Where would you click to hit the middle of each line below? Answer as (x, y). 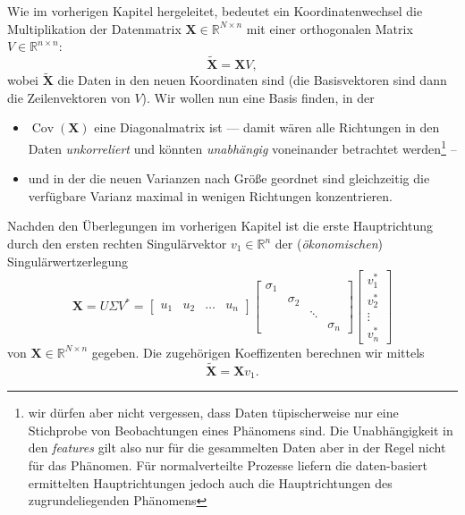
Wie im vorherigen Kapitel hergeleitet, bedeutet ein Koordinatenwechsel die (215, 11)
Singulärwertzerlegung (68, 261)
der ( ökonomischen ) (329, 244)
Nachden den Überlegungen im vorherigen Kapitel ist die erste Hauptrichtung (220, 226)
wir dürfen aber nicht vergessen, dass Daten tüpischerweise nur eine (213, 413)
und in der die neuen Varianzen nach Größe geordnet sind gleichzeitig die (229, 178)
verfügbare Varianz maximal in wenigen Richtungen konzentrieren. (210, 195)
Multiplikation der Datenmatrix (94, 28)
